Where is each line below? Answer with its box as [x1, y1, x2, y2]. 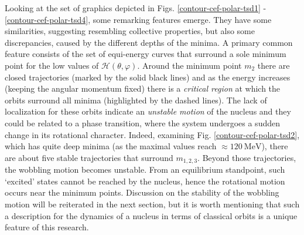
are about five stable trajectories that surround [5, 151, 173, 163]
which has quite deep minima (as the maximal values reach [5, 140, 217, 152]
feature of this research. [5, 221, 89, 233]
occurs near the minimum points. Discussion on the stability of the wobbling [5, 186, 279, 199]
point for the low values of [5, 59, 99, 71]
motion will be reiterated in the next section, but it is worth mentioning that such [5, 197, 300, 210]
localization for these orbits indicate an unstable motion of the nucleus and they [5, 105, 291, 117]
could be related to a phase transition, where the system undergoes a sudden [5, 116, 280, 129]
